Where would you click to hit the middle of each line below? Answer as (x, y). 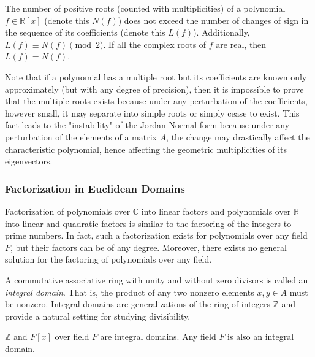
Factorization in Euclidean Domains (95, 188)
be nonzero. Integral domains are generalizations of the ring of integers (138, 304)
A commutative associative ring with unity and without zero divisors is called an (157, 279)
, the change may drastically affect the (238, 136)
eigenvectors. (29, 161)
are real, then (241, 44)
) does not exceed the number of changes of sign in (213, 20)
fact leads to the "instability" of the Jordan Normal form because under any (147, 125)
